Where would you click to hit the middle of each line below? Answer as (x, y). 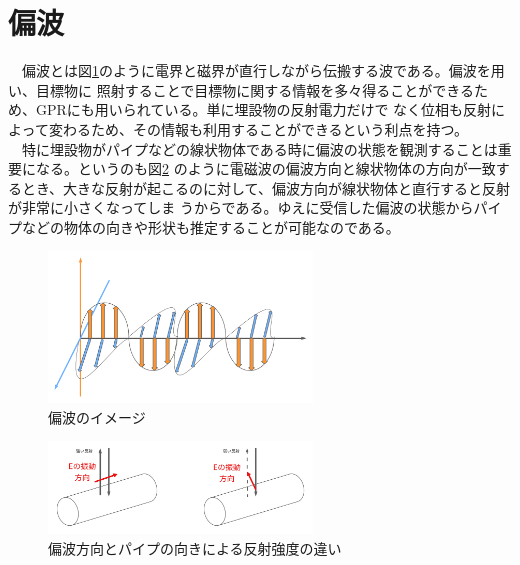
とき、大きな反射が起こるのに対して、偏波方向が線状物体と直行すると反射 (265, 187)
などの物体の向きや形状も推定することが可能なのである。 (210, 226)
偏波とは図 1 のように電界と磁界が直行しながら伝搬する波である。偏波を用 (263, 70)
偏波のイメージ (97, 416)
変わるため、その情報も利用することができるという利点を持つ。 (258, 128)
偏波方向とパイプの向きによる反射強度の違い (195, 547)
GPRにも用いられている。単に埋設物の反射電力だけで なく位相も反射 (263, 109)
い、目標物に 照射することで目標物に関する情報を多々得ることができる (241, 89)
